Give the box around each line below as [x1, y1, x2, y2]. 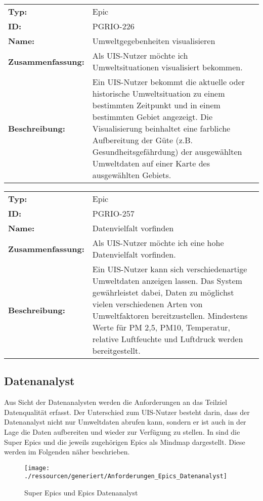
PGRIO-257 [92, 207, 135, 219]
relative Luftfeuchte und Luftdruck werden [92, 333, 243, 345]
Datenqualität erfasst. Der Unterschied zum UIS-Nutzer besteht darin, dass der [4, 406, 250, 417]
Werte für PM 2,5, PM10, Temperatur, [92, 321, 231, 333]
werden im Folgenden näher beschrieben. [4, 446, 130, 457]
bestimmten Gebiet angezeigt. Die [92, 111, 213, 122]
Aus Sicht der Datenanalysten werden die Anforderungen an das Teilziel [4, 397, 227, 407]
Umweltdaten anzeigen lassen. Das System [92, 275, 242, 286]
